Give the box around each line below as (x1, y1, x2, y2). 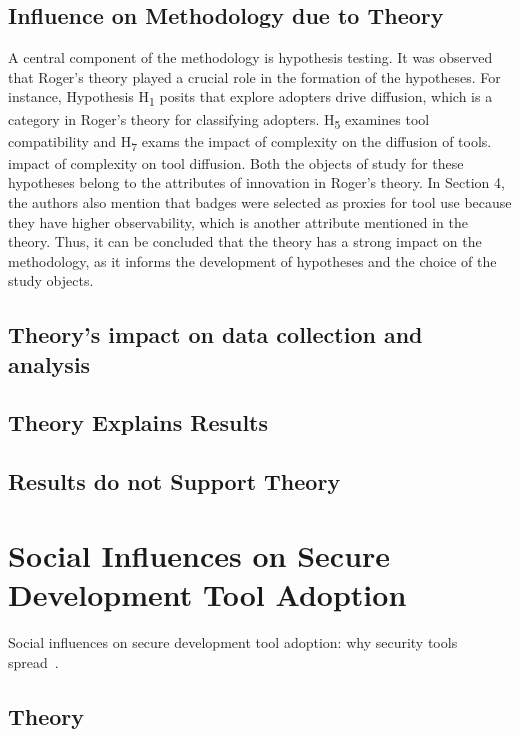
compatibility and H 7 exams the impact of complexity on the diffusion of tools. (8, 130, 492, 154)
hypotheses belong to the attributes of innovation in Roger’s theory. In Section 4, (8, 172, 505, 193)
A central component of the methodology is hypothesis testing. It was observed (8, 47, 493, 68)
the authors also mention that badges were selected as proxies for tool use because (8, 191, 512, 212)
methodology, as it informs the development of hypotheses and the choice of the (8, 250, 497, 271)
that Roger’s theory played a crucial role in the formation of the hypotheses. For (8, 66, 501, 87)
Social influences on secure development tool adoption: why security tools (8, 631, 458, 652)
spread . (8, 651, 59, 672)
